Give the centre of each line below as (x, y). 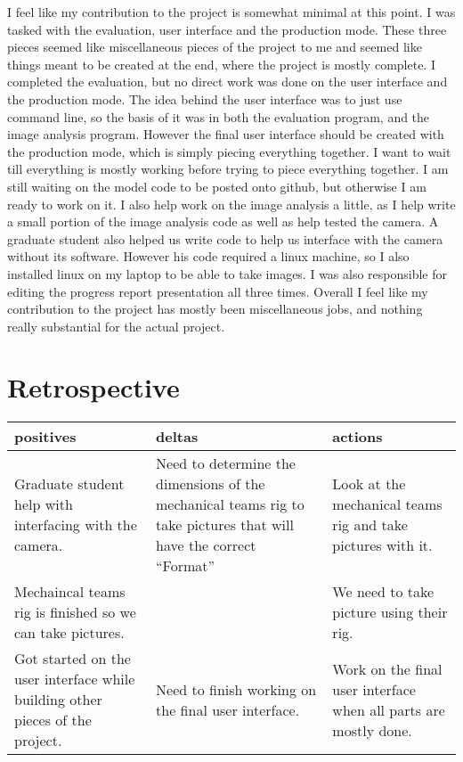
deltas (177, 437)
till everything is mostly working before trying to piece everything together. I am (228, 169)
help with (44, 504)
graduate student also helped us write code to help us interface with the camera (225, 238)
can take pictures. (69, 633)
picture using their (390, 612)
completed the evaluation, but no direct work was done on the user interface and (227, 82)
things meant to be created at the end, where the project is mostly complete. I (221, 64)
